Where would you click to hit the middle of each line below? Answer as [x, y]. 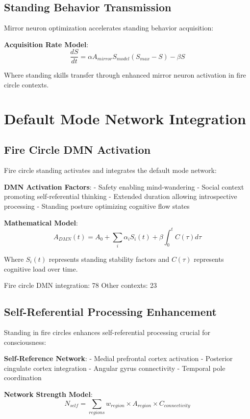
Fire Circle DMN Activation [77, 150]
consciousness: [25, 342]
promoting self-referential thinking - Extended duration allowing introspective [121, 196]
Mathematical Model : [41, 222]
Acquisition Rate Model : [46, 44]
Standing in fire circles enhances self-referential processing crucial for [107, 332]
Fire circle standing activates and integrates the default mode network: [110, 170]
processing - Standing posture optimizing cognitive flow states [97, 206]
